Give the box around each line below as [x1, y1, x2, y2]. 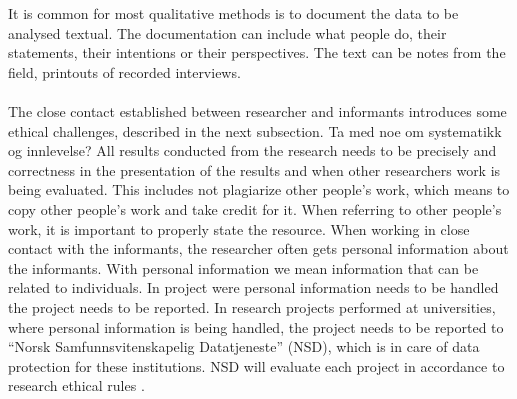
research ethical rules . [8, 375, 145, 396]
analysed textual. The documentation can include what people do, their [8, 22, 447, 43]
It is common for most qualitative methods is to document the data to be [8, 3, 459, 23]
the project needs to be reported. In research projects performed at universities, [8, 296, 496, 317]
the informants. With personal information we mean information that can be [8, 257, 479, 278]
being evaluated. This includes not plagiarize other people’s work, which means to [8, 179, 510, 200]
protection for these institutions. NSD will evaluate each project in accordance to [8, 355, 505, 376]
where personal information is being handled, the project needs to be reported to [8, 316, 504, 337]
